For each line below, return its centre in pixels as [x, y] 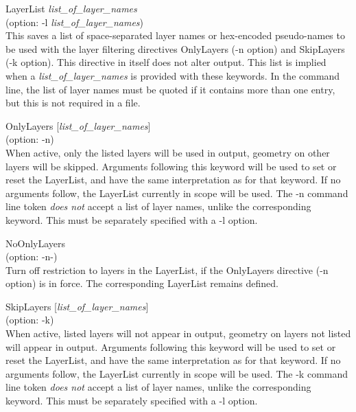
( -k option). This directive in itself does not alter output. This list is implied [166, 62]
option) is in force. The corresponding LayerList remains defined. [142, 283]
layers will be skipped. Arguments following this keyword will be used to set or [171, 166]
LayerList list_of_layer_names [71, 8]
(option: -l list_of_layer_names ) [75, 22]
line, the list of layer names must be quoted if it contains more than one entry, [170, 89]
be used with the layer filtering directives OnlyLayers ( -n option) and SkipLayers [175, 48]
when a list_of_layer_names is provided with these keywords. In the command [173, 75]
